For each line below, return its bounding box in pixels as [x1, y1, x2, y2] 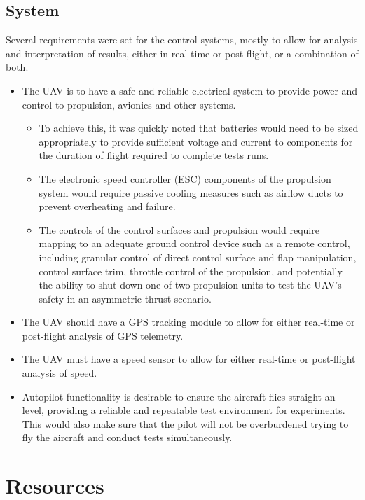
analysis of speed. [22, 366, 97, 380]
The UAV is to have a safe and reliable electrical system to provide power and [22, 83, 358, 97]
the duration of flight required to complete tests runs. [39, 148, 269, 162]
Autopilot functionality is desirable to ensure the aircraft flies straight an [22, 389, 336, 403]
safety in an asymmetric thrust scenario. [39, 291, 212, 305]
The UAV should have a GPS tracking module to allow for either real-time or [22, 314, 355, 329]
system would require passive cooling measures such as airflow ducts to [39, 185, 343, 200]
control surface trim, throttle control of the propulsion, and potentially [39, 263, 343, 278]
